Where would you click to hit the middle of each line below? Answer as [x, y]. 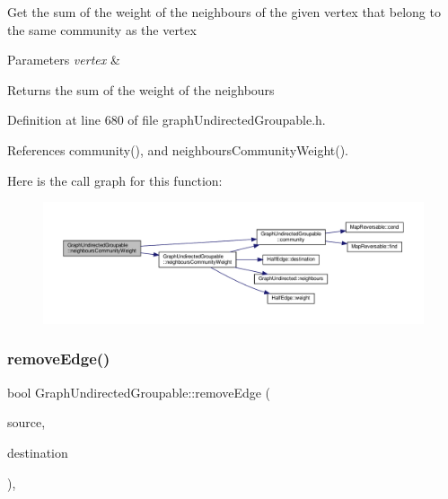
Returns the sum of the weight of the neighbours [141, 89]
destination [38, 452]
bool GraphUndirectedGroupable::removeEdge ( [139, 392]
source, [26, 422]
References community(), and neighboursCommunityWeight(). [178, 149]
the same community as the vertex [102, 29]
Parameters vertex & [64, 60]
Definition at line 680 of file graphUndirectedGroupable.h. [167, 120]
